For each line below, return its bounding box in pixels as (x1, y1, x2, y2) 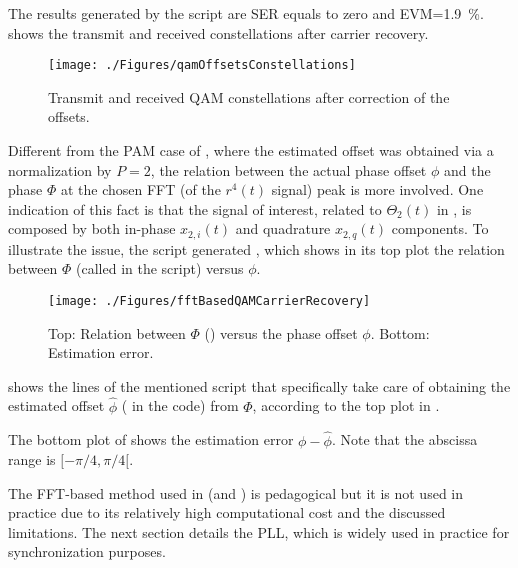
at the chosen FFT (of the (60, 179, 221, 200)
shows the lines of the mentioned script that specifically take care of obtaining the (8, 375, 511, 396)
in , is (436, 198, 472, 219)
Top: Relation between (48, 322, 186, 343)
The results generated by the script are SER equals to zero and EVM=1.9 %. (8, 3, 484, 23)
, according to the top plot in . (252, 395, 440, 416)
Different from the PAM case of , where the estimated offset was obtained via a (8, 140, 494, 161)
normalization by (8, 159, 112, 180)
